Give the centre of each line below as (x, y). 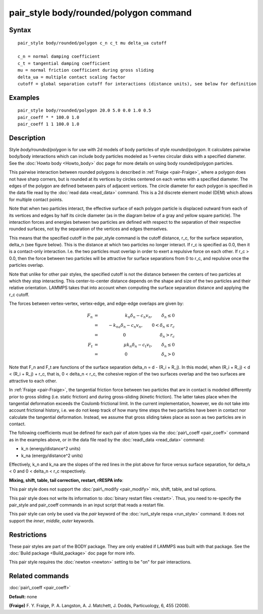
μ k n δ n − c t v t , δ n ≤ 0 (149, 345)
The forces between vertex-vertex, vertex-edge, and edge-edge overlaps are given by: (96, 304)
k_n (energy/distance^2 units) (51, 449)
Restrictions (28, 535)
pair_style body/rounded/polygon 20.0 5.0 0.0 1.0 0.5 (85, 110)
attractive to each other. (33, 381)
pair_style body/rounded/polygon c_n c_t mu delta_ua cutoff (92, 43)
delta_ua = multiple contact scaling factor (72, 77)
